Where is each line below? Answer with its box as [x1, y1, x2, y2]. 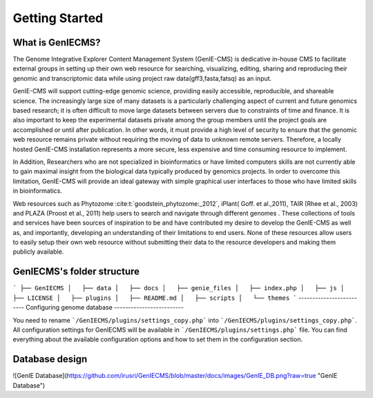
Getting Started [12, 10, 104, 26]
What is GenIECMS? [12, 37, 101, 48]
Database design [12, 353, 88, 366]
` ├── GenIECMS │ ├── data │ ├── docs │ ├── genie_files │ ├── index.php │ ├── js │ [12, 284, 345, 292]
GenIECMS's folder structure [12, 266, 140, 278]
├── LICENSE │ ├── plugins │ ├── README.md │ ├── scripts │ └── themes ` [12, 294, 297, 302]
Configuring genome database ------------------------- [25, 303, 184, 312]
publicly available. [12, 247, 64, 256]
